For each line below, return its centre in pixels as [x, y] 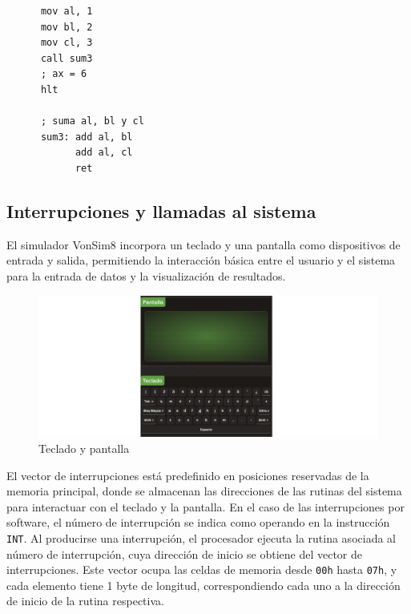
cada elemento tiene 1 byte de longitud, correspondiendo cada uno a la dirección [203, 585]
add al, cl [104, 153]
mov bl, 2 [66, 27]
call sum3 [66, 58]
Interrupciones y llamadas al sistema [161, 210]
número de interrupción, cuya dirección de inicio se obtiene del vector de [184, 553]
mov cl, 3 [66, 43]
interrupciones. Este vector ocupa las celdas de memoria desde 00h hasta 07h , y [202, 570]
